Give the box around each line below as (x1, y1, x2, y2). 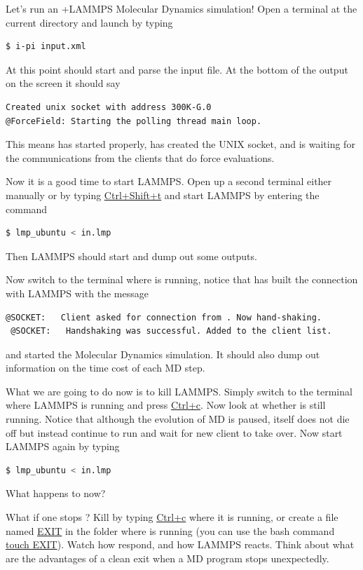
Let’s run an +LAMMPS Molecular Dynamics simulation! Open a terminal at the (6, 1, 357, 15)
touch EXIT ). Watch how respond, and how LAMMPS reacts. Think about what (6, 537, 355, 552)
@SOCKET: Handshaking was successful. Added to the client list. (11, 326, 332, 337)
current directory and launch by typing (6, 15, 173, 29)
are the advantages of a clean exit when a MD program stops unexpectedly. (6, 550, 329, 565)
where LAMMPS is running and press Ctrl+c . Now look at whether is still (6, 398, 326, 412)
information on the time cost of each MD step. (6, 360, 205, 375)
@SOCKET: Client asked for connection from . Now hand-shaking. (6, 312, 322, 323)
